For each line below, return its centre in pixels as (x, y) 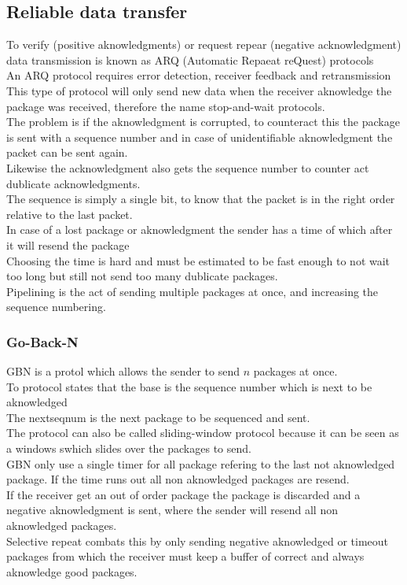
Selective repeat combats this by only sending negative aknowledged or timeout (198, 541)
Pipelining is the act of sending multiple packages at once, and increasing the (192, 291)
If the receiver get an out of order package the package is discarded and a (183, 494)
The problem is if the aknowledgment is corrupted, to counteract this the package (203, 122)
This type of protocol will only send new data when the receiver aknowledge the (199, 90)
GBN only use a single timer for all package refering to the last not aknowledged (201, 463)
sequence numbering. (56, 307)
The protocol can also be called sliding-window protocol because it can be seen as (203, 433)
